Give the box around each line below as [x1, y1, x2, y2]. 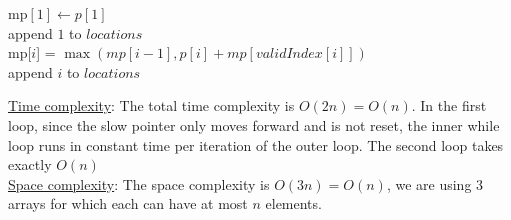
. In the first [411, 95, 487, 116]
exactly [8, 154, 52, 175]
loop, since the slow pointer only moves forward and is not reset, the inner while [8, 114, 500, 135]
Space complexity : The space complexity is [8, 173, 270, 194]
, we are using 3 [386, 173, 484, 194]
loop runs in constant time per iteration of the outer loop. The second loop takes [8, 134, 504, 155]
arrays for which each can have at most [8, 193, 248, 214]
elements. [265, 193, 322, 214]
